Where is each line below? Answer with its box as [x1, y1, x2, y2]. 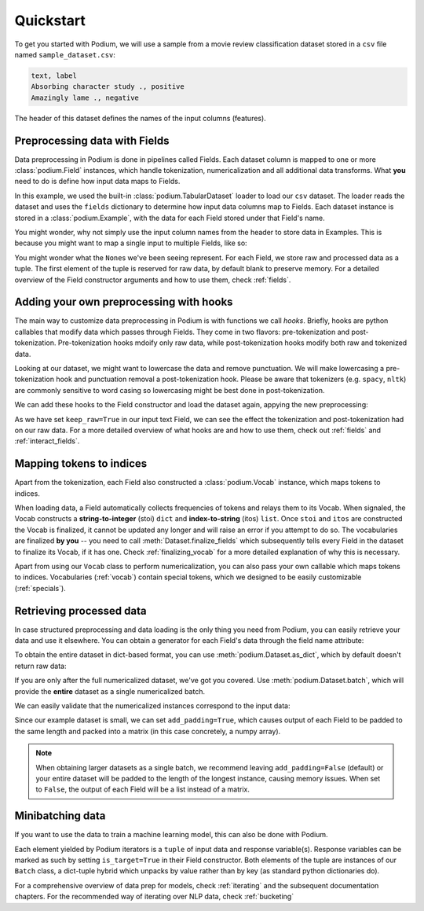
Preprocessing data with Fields [14, 134, 170, 147]
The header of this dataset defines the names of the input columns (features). [14, 113, 266, 123]
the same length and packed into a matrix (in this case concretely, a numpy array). [14, 726, 281, 736]
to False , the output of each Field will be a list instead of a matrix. [35, 784, 250, 794]
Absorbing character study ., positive [31, 83, 185, 91]
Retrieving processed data [14, 604, 147, 617]
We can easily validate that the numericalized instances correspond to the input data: [14, 700, 291, 711]
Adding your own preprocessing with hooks [14, 296, 233, 309]
